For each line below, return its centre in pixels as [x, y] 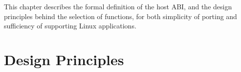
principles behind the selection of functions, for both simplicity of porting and [120, 16]
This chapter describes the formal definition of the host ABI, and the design [118, 6]
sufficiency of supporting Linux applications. [70, 26]
